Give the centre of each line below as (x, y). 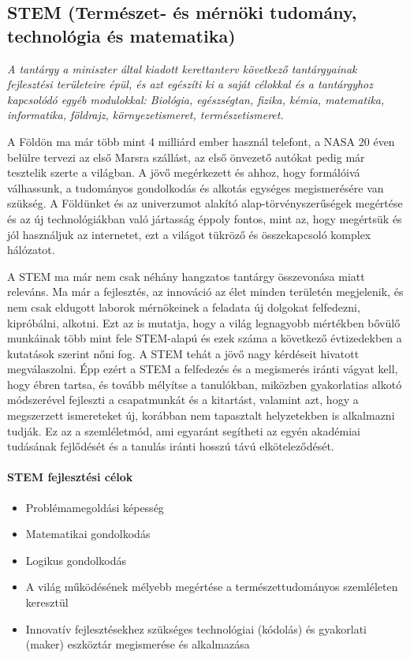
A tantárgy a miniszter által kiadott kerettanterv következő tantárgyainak (182, 68)
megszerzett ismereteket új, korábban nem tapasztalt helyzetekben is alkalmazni (201, 415)
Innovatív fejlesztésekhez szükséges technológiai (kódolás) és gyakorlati (196, 628)
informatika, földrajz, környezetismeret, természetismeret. (145, 115)
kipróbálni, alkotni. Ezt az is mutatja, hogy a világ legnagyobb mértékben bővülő (204, 322)
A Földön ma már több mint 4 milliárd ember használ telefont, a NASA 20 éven (201, 141)
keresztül (47, 602)
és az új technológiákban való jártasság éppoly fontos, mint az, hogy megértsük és (205, 218)
